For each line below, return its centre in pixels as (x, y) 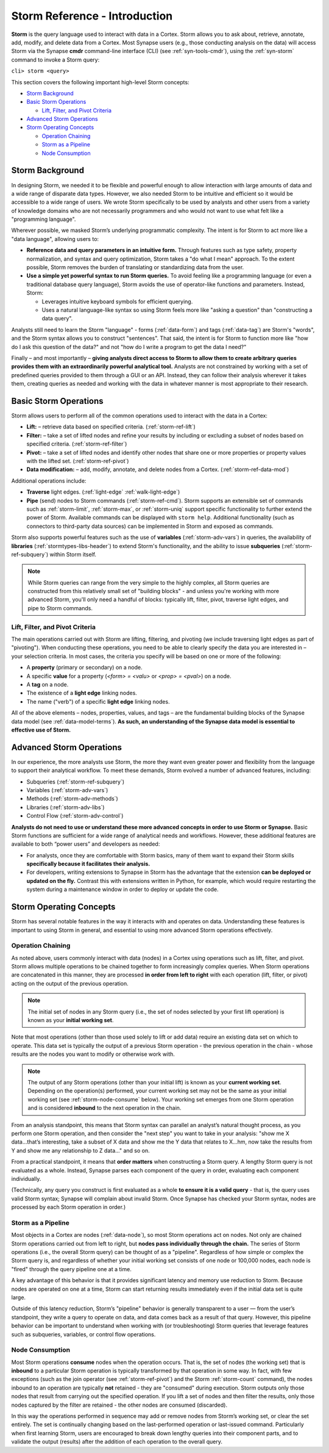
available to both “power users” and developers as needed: (86, 844)
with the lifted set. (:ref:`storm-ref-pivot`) (78, 461)
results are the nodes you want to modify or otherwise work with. (93, 1054)
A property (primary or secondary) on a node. (84, 668)
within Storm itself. (73, 554)
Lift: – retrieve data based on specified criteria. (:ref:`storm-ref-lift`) (111, 427)
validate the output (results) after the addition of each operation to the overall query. (117, 1442)
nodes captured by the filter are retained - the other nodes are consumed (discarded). (119, 1405)
